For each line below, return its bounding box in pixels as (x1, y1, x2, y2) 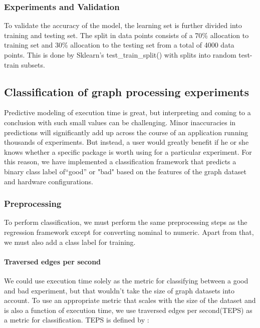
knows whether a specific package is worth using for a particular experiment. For (4, 146, 252, 157)
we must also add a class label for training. (4, 236, 136, 247)
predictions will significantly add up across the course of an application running (4, 127, 248, 137)
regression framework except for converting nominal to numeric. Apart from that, (4, 226, 254, 237)
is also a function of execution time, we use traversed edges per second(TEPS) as (4, 304, 252, 315)
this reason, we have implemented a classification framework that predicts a (4, 156, 236, 167)
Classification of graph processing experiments (4, 84, 249, 99)
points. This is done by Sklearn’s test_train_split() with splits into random (4, 50, 236, 60)
